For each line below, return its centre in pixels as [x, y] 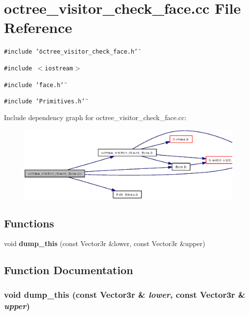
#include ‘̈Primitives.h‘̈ [45, 102]
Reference [38, 27]
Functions [29, 223]
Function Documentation [69, 270]
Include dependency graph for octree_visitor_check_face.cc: [95, 117]
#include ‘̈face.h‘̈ [34, 85]
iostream [59, 68]
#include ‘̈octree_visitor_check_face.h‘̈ [71, 52]
